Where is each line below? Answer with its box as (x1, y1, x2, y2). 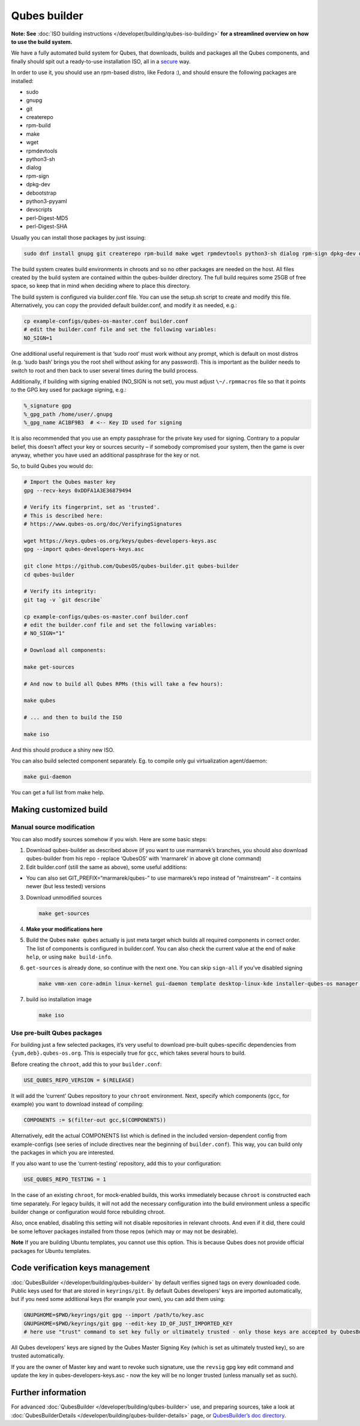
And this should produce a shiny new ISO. (11, 746, 115, 754)
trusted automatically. (11, 1352, 65, 1359)
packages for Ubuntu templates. (11, 1247, 91, 1254)
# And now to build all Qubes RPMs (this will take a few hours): (23, 680, 223, 687)
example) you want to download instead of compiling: (11, 1100, 144, 1108)
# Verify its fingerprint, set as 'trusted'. (23, 504, 160, 511)
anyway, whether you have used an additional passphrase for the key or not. (11, 451, 200, 459)
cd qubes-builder (23, 571, 75, 578)
